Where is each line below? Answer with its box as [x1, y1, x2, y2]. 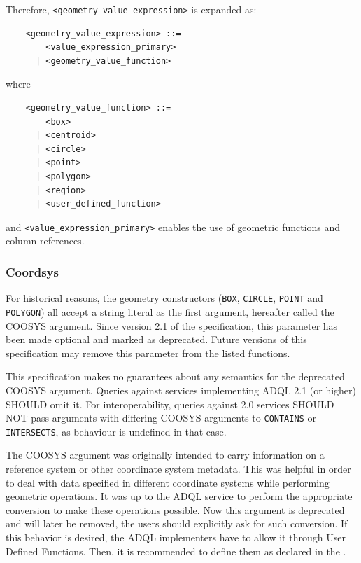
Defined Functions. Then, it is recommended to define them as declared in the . [6, 543, 346, 558]
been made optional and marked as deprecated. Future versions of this [6, 332, 307, 347]
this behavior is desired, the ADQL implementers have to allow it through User [6, 530, 346, 544]
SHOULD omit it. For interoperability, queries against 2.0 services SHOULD [6, 396, 334, 411]
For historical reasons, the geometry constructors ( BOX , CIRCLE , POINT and [6, 291, 323, 305]
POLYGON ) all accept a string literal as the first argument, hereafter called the [6, 304, 334, 319]
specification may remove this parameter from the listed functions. [6, 345, 290, 360]
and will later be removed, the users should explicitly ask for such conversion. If [6, 516, 348, 531]
